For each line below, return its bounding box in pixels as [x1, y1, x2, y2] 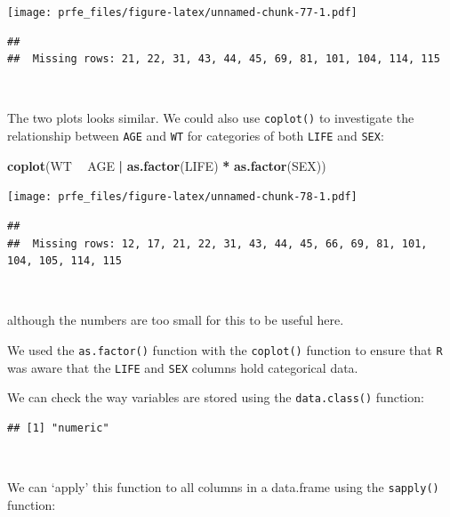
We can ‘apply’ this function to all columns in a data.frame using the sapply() [7, 478, 439, 497]
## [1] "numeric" [7, 421, 109, 434]
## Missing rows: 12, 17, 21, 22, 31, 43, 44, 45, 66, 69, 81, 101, [7, 237, 428, 250]
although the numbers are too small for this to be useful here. [7, 311, 344, 329]
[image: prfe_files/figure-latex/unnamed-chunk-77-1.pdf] [7, 6, 358, 19]
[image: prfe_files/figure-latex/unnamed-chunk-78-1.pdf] [7, 190, 358, 204]
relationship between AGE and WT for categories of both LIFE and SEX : [7, 126, 384, 145]
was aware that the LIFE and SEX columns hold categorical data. [7, 358, 358, 376]
